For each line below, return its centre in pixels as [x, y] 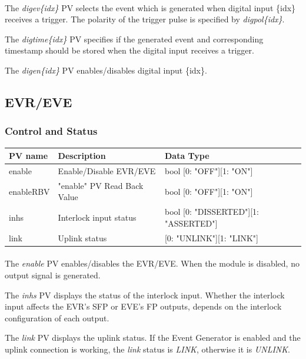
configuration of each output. [57, 318]
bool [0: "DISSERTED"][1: [212, 212]
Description [82, 156]
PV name [29, 156]
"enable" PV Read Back [101, 185]
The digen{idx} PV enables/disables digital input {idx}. [106, 70]
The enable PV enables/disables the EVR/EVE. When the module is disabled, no [152, 263]
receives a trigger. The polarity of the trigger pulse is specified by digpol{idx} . [145, 19]
